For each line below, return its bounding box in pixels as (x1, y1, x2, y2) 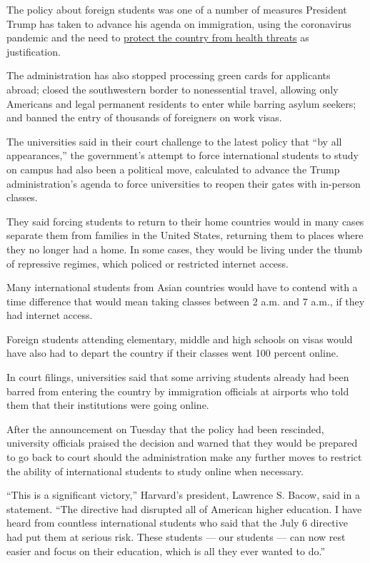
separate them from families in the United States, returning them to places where (6, 228, 364, 243)
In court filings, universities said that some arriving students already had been (6, 370, 349, 385)
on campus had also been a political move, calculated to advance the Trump (6, 161, 340, 176)
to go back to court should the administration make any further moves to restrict (6, 450, 362, 465)
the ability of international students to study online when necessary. (6, 463, 304, 478)
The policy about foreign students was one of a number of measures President (6, 2, 347, 16)
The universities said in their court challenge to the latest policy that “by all (6, 133, 342, 148)
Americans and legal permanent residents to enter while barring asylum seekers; (6, 96, 356, 111)
